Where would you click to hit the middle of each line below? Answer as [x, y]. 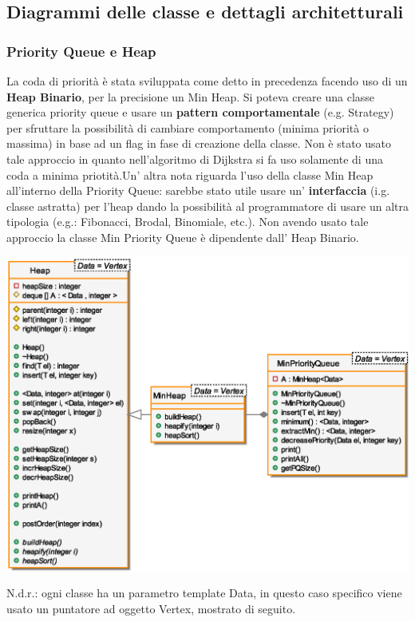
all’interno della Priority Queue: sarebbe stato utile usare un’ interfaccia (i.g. [198, 190]
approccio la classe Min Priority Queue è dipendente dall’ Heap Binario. [183, 237]
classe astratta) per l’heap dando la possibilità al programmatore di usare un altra [207, 206]
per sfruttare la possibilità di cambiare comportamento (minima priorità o [188, 127]
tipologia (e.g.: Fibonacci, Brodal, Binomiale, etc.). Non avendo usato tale [188, 222]
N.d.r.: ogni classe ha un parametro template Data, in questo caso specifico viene [204, 593]
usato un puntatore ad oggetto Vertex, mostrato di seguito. [151, 608]
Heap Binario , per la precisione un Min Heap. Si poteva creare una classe [191, 96]
